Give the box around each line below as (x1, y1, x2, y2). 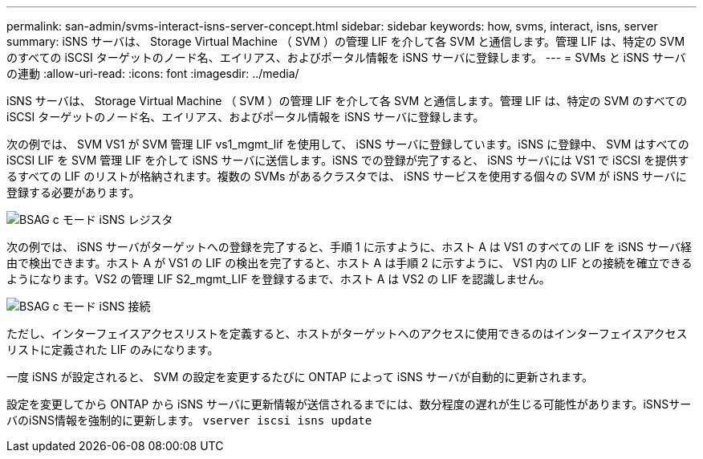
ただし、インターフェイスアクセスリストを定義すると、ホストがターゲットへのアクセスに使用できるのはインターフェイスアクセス (6, 327, 688, 340)
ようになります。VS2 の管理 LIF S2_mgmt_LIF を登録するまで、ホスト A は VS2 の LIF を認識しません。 (6, 272, 551, 286)
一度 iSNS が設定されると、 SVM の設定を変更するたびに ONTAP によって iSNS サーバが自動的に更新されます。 (6, 370, 594, 384)
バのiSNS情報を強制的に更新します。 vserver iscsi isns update (6, 413, 372, 427)
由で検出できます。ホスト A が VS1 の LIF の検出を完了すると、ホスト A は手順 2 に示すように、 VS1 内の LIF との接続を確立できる (6, 256, 693, 270)
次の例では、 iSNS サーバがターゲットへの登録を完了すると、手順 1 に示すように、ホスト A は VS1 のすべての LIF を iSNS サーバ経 (6, 240, 692, 254)
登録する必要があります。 (6, 185, 140, 199)
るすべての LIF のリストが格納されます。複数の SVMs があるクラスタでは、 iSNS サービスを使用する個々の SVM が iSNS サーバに (6, 169, 687, 183)
